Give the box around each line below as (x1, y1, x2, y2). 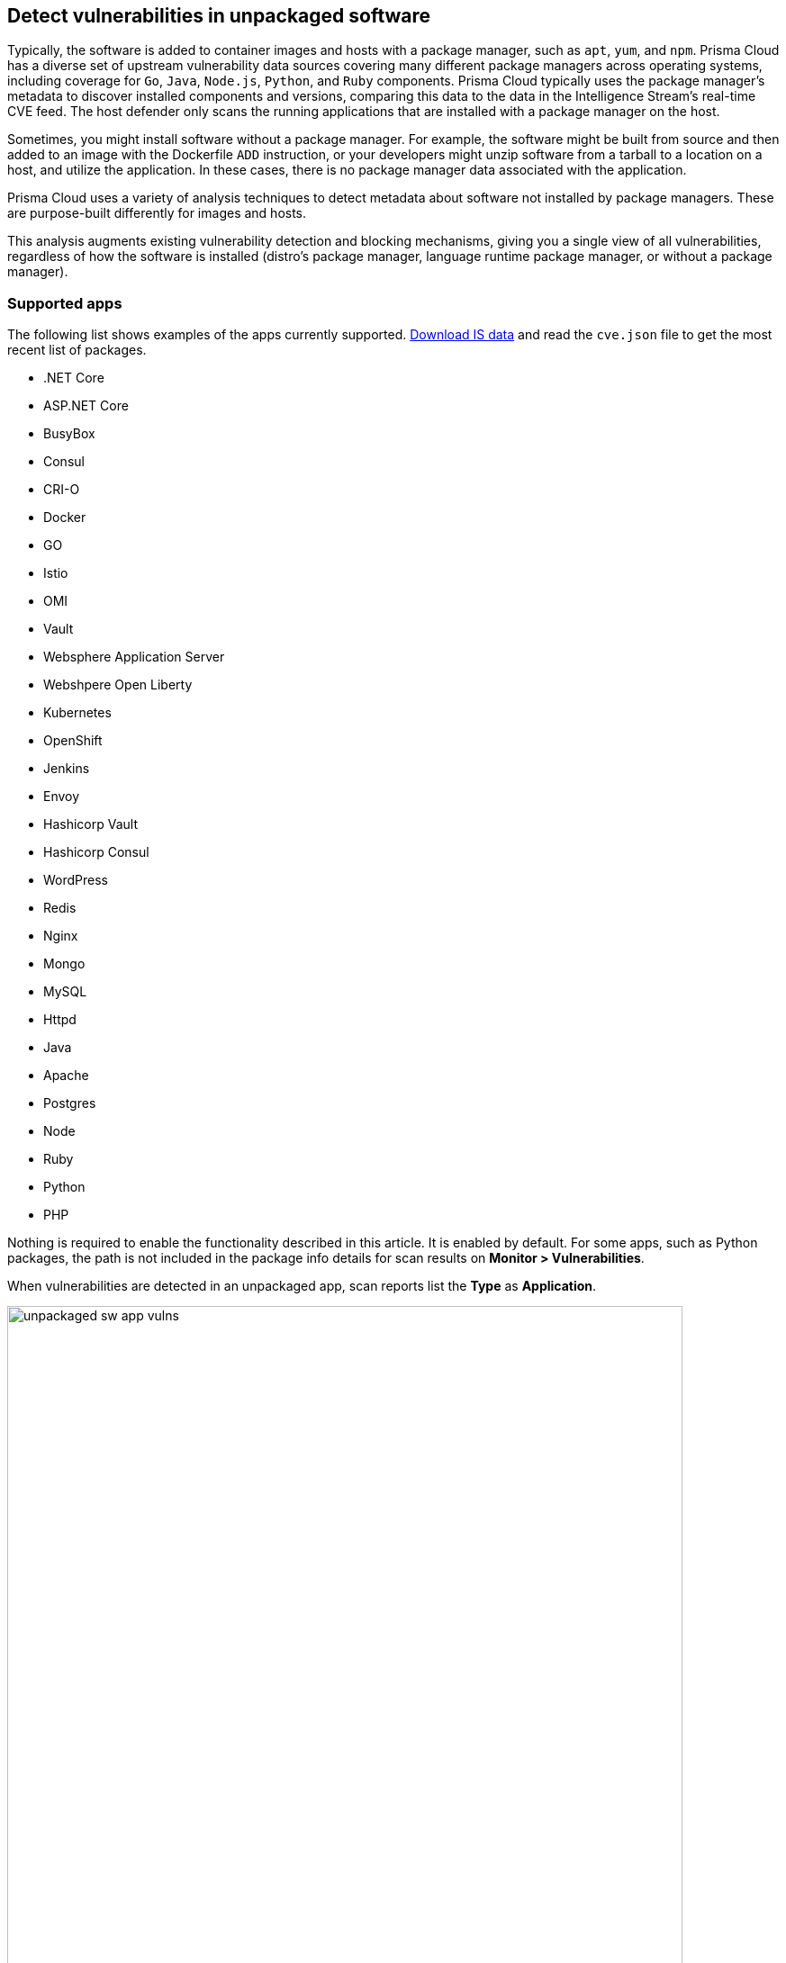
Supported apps (7, 293, 122, 312)
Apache (43, 1067, 89, 1084)
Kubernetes (43, 705, 112, 721)
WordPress (43, 872, 109, 888)
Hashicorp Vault (43, 816, 138, 833)
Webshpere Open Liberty (43, 677, 193, 693)
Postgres (43, 1095, 96, 1112)
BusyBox (43, 426, 95, 442)
